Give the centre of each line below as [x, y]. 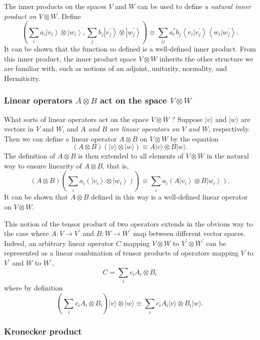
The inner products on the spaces [55, 6]
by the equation [194, 138]
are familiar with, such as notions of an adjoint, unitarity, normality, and [115, 68]
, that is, [116, 165]
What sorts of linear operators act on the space [76, 119]
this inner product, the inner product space [70, 58]
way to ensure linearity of [43, 165]
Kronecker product [43, 331]
